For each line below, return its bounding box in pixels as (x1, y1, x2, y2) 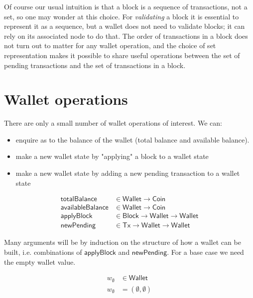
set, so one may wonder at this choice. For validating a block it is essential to (4, 11, 239, 21)
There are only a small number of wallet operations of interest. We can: (4, 118, 222, 128)
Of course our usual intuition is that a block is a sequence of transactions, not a (4, 1, 248, 11)
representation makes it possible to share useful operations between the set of (4, 50, 240, 60)
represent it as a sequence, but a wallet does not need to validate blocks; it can (4, 21, 245, 31)
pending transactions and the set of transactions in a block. (4, 60, 186, 70)
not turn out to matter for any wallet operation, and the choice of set (4, 40, 216, 51)
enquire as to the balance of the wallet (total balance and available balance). (15, 134, 250, 145)
